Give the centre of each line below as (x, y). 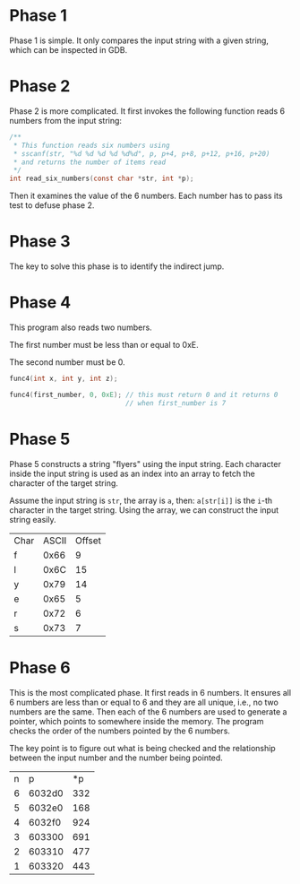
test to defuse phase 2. (52, 205)
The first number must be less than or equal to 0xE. (104, 345)
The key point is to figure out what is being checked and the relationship (142, 748)
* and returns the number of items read (90, 162)
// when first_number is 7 (176, 403)
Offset (88, 541)
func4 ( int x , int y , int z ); (64, 378)
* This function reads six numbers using (91, 145)
